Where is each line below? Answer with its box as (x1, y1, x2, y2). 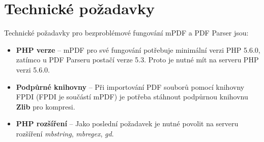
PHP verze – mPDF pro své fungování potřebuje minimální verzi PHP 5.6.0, (16, 44, 260, 55)
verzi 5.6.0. (16, 64, 50, 75)
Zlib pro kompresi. (16, 101, 75, 112)
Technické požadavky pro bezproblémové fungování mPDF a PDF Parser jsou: (4, 27, 249, 38)
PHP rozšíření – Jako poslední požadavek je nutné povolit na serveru (16, 118, 239, 129)
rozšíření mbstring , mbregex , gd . (16, 128, 114, 138)
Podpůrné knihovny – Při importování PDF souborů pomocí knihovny (16, 81, 245, 92)
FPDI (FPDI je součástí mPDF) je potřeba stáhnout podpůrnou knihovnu (16, 91, 248, 102)
